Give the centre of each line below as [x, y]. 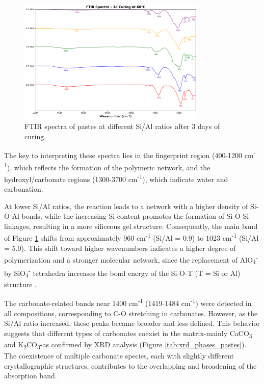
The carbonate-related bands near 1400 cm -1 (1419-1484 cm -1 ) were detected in [128, 302]
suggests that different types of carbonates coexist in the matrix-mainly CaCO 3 [128, 334]
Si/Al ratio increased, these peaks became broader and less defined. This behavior [132, 323]
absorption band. [31, 376]
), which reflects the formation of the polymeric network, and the [109, 167]
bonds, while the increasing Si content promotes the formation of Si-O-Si [135, 216]
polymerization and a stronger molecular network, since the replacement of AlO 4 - [131, 260]
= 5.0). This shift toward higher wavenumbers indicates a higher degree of [120, 248]
